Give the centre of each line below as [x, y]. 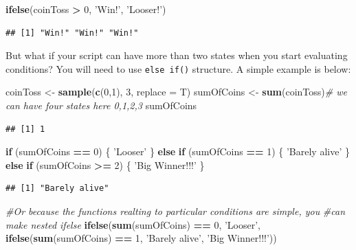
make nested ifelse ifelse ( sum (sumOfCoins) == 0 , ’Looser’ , [133, 224]
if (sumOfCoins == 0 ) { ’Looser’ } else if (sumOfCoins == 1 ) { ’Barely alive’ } [178, 151]
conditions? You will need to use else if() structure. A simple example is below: [178, 68]
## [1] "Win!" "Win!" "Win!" [72, 33]
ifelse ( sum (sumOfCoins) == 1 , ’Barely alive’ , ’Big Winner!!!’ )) [141, 238]
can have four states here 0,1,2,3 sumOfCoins [101, 105]
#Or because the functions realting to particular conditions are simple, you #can [176, 211]
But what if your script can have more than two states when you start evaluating [177, 55]
